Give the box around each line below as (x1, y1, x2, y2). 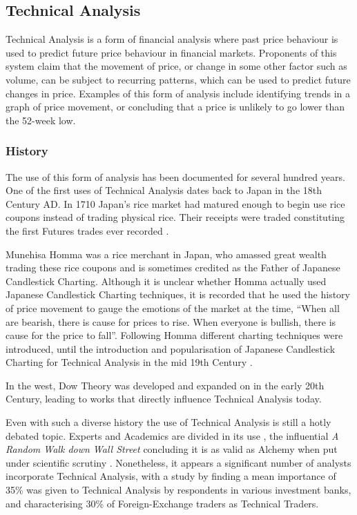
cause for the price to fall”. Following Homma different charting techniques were (6, 328, 343, 342)
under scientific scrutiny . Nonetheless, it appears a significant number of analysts (6, 455, 351, 469)
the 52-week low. (6, 113, 76, 127)
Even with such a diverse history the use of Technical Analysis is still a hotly (6, 415, 331, 429)
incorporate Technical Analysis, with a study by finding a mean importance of (6, 469, 336, 483)
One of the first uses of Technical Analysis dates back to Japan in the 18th (6, 183, 322, 197)
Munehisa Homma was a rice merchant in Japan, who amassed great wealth (6, 246, 327, 261)
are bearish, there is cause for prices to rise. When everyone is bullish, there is (6, 314, 336, 329)
